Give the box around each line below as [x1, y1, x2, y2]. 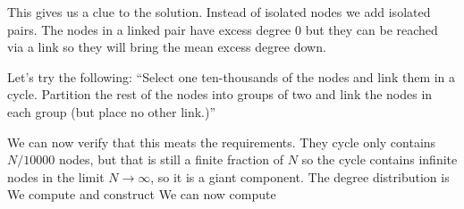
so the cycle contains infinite [301, 150, 458, 169]
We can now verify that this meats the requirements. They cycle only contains [7, 132, 436, 151]
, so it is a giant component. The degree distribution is [150, 167, 450, 186]
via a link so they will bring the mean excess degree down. [7, 38, 326, 56]
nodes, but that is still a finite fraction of [58, 150, 284, 169]
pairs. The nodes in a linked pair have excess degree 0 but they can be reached [7, 20, 438, 38]
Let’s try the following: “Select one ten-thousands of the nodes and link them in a [7, 67, 456, 86]
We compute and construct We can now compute [7, 185, 276, 204]
